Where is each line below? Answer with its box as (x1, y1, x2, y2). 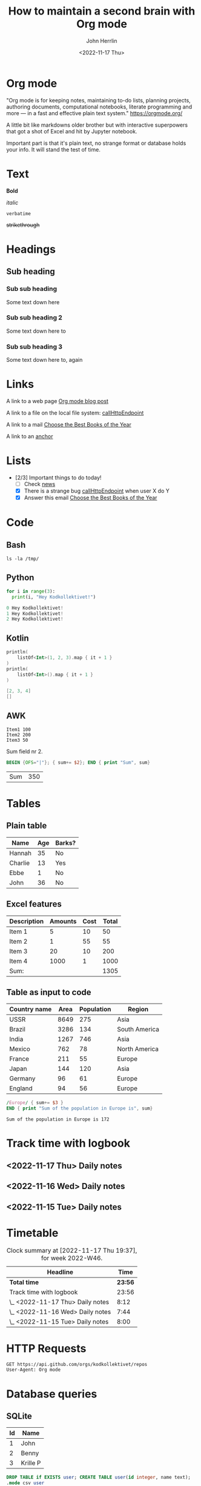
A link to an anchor (6, 433, 53, 440)
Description (9, 917, 44, 925)
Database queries (6, 1387, 97, 1401)
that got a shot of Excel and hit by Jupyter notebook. (6, 127, 137, 135)
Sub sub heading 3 (6, 342, 62, 351)
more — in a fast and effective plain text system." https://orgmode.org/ (6, 109, 183, 116)
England (9, 1084, 33, 1093)
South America (117, 1025, 159, 1034)
